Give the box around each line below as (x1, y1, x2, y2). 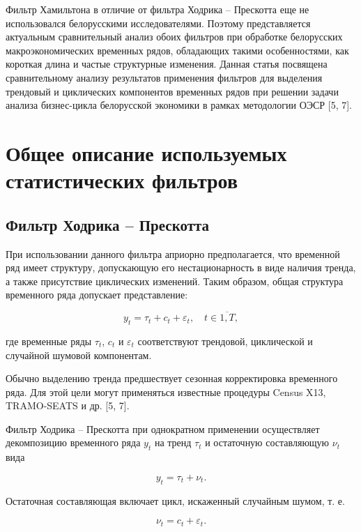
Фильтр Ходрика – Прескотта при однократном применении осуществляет (6, 421, 320, 436)
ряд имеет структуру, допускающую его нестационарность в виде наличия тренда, (6, 260, 356, 275)
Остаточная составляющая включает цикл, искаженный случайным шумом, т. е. (6, 493, 345, 508)
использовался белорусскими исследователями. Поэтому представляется (6, 15, 311, 30)
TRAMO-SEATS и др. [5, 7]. (6, 398, 130, 413)
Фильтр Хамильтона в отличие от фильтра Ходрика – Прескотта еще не (6, 2, 309, 16)
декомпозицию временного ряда (6, 435, 141, 450)
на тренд (154, 435, 192, 450)
